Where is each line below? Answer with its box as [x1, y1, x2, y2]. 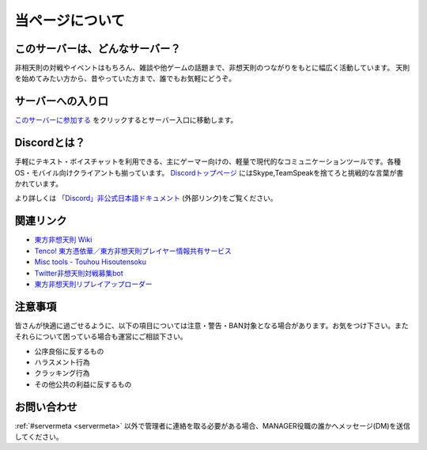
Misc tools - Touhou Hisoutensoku [34, 257, 146, 267]
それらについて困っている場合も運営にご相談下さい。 [14, 332, 187, 342]
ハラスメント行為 [34, 357, 90, 367]
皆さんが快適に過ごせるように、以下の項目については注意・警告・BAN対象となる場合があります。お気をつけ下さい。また [14, 320, 409, 330]
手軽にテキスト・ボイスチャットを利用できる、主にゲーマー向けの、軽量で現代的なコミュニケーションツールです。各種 [14, 157, 402, 166]
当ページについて [14, 12, 126, 29]
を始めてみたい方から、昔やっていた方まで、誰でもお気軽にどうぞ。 [14, 74, 236, 83]
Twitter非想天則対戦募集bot [34, 268, 124, 278]
